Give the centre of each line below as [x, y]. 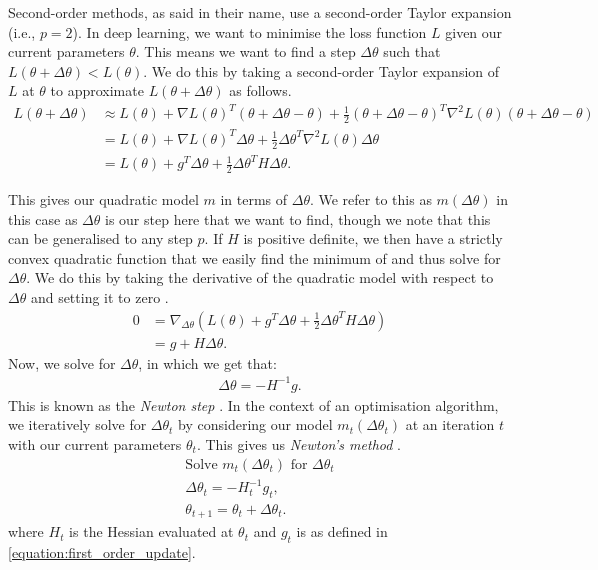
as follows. [260, 90]
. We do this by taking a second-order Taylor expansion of [321, 70]
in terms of [254, 199]
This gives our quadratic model [103, 199]
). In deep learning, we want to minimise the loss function [249, 31]
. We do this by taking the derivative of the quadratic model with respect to [260, 277]
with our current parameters [95, 443]
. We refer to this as [370, 199]
